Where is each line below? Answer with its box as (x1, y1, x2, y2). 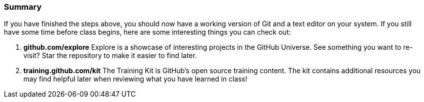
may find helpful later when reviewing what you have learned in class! (23, 75, 247, 83)
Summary (4, 2, 42, 12)
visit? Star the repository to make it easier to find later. (23, 51, 197, 60)
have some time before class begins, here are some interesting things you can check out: (4, 28, 291, 37)
